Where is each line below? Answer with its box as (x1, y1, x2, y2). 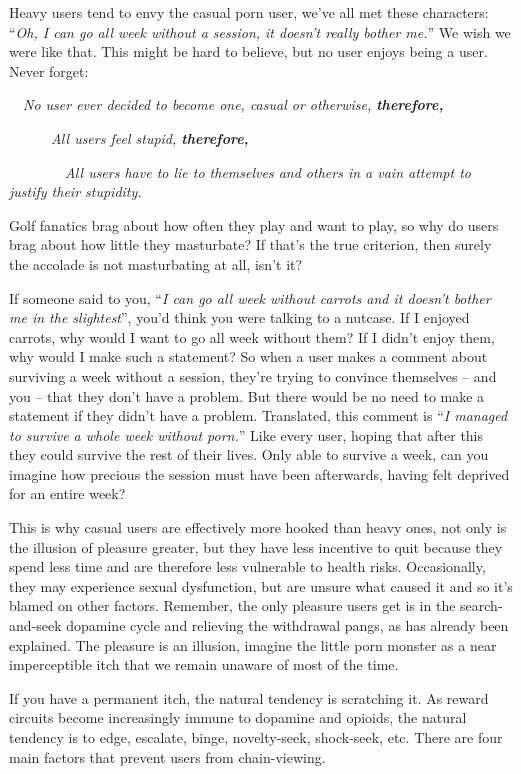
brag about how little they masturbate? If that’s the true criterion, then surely (9, 234, 492, 255)
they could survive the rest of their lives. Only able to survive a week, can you (9, 444, 489, 465)
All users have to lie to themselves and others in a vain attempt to (65, 161, 471, 182)
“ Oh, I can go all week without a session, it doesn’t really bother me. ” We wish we (9, 21, 511, 42)
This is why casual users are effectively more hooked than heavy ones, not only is (9, 517, 507, 538)
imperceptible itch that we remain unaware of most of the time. (9, 654, 399, 675)
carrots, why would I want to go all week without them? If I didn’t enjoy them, (9, 326, 495, 347)
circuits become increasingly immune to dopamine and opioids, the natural (9, 707, 467, 728)
